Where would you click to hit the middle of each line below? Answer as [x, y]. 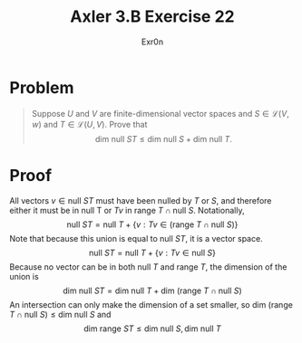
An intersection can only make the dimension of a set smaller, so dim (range [151, 304]
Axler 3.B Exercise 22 [152, 17]
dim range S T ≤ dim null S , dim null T [152, 329]
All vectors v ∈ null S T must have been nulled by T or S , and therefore [141, 200]
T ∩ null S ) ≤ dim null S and [60, 314]
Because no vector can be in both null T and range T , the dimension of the [148, 267]
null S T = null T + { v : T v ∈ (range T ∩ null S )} [152, 224]
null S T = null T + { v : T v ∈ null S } [152, 252]
